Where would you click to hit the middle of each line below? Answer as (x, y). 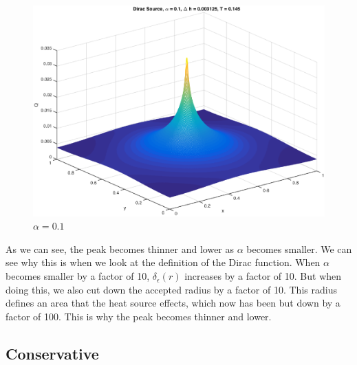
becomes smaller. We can (299, 248)
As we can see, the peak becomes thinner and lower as (120, 248)
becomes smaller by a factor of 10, (78, 276)
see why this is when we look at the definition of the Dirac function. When (163, 262)
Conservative (52, 353)
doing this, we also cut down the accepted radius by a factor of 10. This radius (171, 289)
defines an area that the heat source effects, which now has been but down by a (173, 303)
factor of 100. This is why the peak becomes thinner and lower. (139, 316)
